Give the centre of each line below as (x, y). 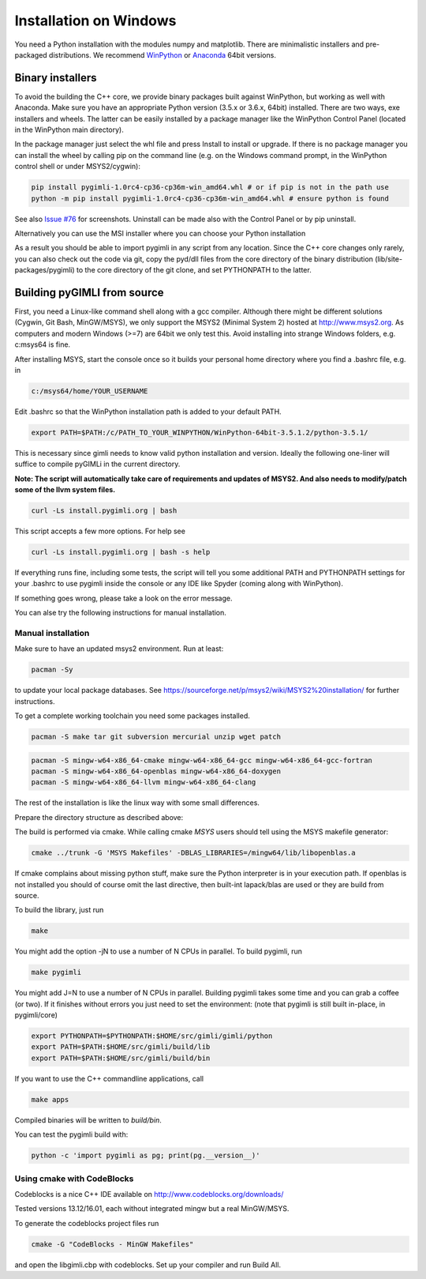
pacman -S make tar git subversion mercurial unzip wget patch (156, 737)
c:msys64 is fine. (43, 344)
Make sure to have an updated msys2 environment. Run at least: (119, 649)
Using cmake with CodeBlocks (74, 1179)
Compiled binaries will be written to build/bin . (88, 1120)
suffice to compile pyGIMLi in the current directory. (97, 464)
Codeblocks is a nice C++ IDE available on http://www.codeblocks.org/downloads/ (149, 1194)
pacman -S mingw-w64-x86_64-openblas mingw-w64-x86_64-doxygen (156, 771)
